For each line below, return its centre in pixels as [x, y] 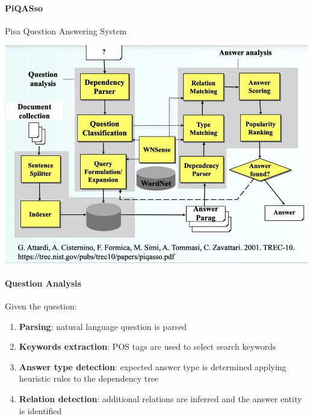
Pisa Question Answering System [66, 30]
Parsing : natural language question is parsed [103, 326]
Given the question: [41, 306]
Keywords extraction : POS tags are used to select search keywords [147, 346]
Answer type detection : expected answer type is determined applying [153, 366]
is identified [40, 410]
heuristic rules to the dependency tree [89, 378]
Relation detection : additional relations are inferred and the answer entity [160, 398]
